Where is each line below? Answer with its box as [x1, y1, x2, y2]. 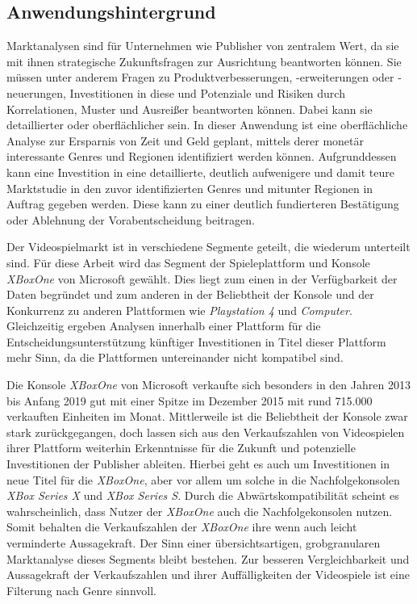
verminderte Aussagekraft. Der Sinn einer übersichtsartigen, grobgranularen [6, 535, 381, 552]
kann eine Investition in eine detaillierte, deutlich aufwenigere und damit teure [6, 163, 394, 180]
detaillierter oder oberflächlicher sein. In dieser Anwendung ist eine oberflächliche [6, 116, 408, 133]
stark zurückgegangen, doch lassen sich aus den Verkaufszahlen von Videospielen [6, 423, 405, 440]
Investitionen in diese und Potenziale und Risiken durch [69, 84, 345, 101]
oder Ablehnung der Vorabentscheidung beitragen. [6, 211, 255, 228]
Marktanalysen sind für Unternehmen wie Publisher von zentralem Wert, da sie [6, 37, 399, 54]
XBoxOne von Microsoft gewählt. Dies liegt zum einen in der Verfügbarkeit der [6, 270, 398, 287]
